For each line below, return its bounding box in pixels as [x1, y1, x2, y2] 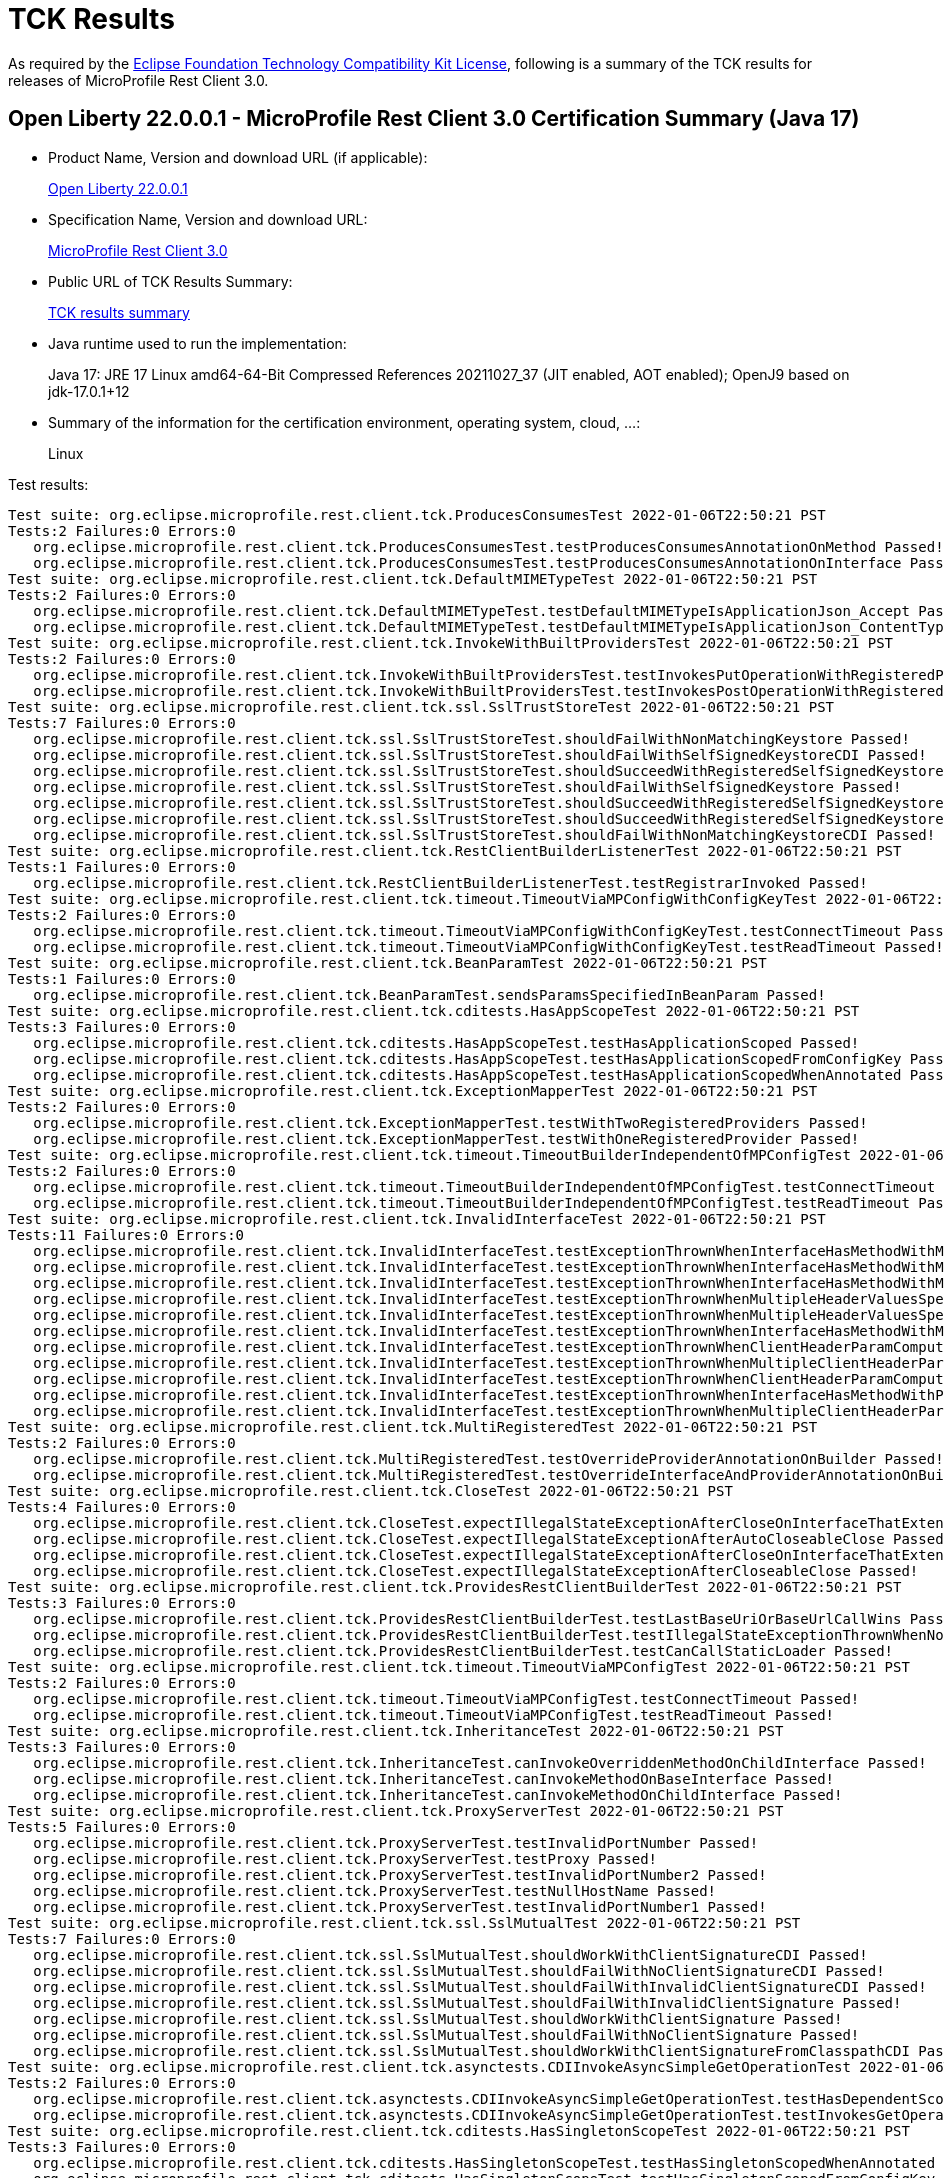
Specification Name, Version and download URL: [48, 210, 368, 228]
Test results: [8, 475, 89, 493]
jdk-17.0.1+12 [48, 382, 130, 400]
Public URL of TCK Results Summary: [48, 272, 293, 290]
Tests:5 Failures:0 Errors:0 [8, 1818, 236, 1835]
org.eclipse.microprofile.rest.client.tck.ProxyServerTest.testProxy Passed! [33, 1850, 658, 1867]
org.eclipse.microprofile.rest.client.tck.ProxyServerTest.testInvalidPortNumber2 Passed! [33, 1866, 767, 1883]
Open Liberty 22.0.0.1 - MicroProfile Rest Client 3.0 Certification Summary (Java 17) [8, 106, 860, 132]
